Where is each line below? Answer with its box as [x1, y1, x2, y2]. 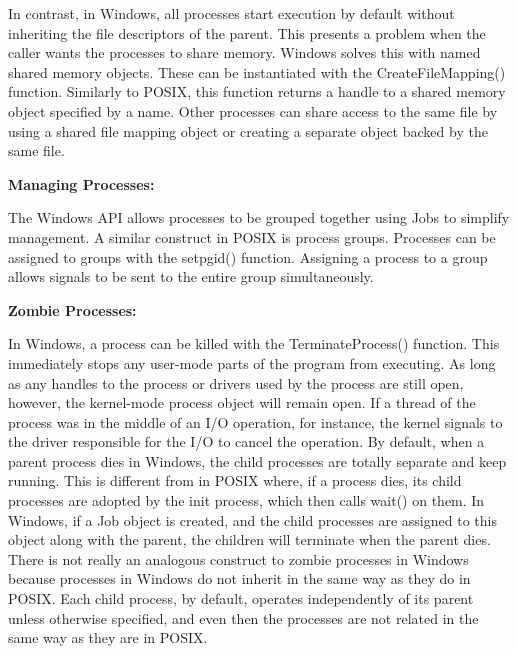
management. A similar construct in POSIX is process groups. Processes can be [8, 226, 496, 247]
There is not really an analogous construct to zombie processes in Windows [8, 548, 469, 569]
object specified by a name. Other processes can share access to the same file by [8, 100, 498, 121]
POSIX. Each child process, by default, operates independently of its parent [8, 588, 474, 609]
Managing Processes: [8, 173, 155, 194]
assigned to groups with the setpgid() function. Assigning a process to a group [8, 246, 488, 267]
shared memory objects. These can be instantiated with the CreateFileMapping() [8, 61, 506, 82]
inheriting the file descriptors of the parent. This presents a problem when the [8, 22, 486, 43]
